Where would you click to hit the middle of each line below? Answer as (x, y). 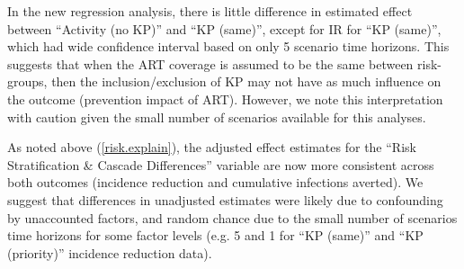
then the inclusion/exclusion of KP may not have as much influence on (246, 81)
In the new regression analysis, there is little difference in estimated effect (210, 11)
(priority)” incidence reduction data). (110, 252)
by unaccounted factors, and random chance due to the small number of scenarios (232, 217)
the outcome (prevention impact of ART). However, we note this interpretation (225, 99)
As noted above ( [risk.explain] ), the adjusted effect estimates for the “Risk (212, 147)
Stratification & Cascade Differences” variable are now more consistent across (221, 164)
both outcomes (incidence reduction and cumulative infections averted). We (215, 182)
